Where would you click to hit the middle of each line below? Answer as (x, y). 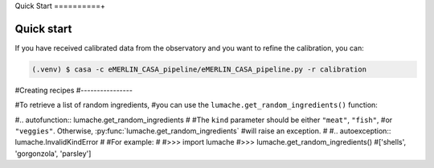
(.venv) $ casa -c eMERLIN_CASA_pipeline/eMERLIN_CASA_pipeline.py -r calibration (199, 69)
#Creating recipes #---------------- (74, 90)
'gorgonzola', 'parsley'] (53, 154)
